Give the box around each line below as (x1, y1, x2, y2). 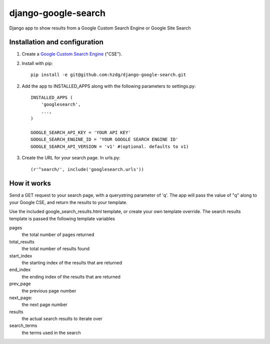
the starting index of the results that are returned (21, 259, 122, 265)
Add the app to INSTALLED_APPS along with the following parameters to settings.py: (21, 83, 196, 89)
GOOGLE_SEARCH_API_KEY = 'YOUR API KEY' (30, 129, 131, 135)
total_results (9, 238, 34, 244)
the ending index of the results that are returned (21, 273, 121, 279)
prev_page (9, 280, 31, 287)
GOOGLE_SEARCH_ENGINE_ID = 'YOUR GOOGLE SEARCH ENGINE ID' (30, 136, 178, 142)
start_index (9, 252, 32, 258)
